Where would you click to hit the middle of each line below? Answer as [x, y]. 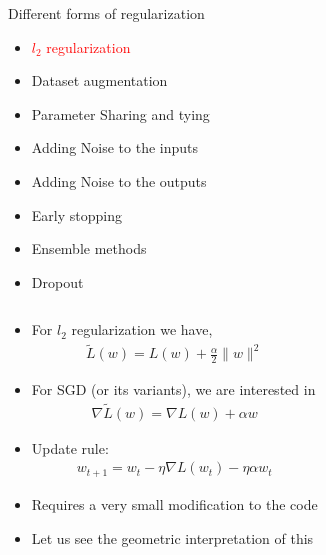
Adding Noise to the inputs [115, 147]
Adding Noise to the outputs [119, 180]
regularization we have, [142, 329]
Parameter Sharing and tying [120, 113]
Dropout [57, 281]
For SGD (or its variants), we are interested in [173, 389]
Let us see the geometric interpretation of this [172, 537]
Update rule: [70, 447]
